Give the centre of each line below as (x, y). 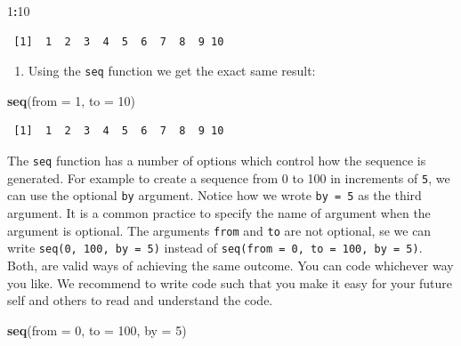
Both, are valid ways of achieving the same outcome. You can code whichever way (230, 265)
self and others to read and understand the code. (140, 300)
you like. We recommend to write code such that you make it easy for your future (230, 282)
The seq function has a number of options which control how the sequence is (217, 161)
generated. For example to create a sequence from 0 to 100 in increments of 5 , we (229, 177)
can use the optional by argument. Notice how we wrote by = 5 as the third (214, 195)
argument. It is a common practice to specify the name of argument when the (219, 213)
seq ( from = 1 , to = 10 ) (72, 100)
